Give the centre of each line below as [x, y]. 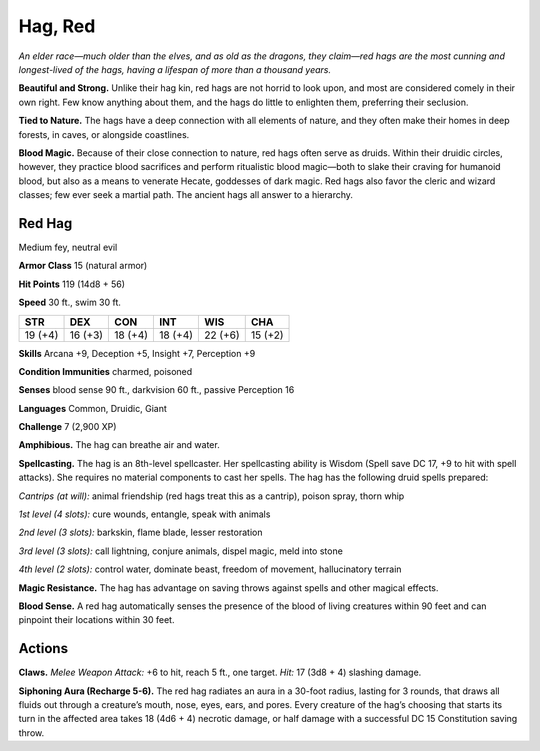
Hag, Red [57, 26]
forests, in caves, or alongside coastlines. [104, 134]
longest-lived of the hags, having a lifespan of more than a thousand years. [175, 69]
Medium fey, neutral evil [68, 247]
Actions [43, 648]
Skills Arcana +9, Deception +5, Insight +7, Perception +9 [137, 353]
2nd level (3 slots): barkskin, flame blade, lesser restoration [140, 532]
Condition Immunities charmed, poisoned [105, 371]
